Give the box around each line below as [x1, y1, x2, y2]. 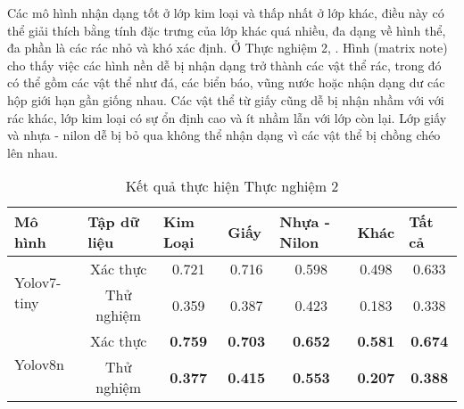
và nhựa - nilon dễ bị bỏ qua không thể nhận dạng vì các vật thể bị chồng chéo [7, 126, 441, 144]
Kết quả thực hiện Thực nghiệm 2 [125, 176, 339, 197]
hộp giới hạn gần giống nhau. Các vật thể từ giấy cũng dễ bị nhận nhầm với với [7, 90, 444, 109]
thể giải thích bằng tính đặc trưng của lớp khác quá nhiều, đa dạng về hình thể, [7, 20, 446, 39]
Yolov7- [14, 271, 62, 292]
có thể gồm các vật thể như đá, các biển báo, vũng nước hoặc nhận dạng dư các [7, 73, 445, 92]
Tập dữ [87, 211, 139, 233]
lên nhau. [7, 143, 58, 161]
